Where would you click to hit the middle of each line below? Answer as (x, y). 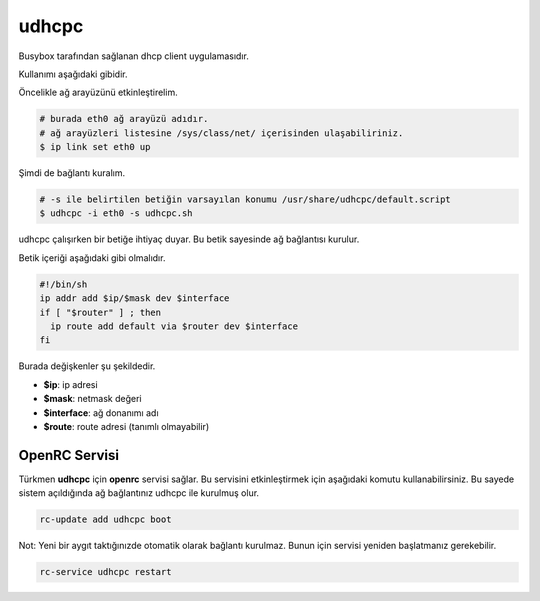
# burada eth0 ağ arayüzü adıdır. (124, 119)
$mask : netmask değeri (92, 399)
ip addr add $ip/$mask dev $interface (134, 298)
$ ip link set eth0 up (95, 147)
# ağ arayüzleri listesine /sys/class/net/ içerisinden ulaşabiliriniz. (221, 133)
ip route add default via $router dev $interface (174, 326)
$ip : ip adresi (71, 384)
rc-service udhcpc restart (105, 572)
